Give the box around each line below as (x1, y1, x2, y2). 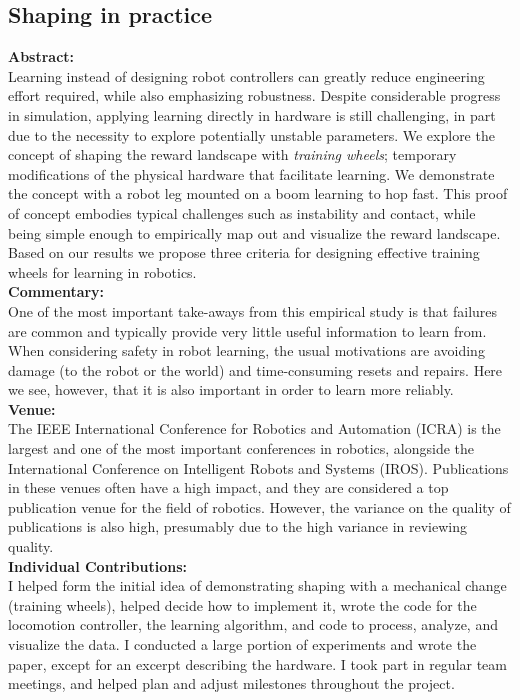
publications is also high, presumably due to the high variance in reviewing (8, 516, 467, 537)
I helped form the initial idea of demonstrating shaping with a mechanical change (8, 575, 507, 596)
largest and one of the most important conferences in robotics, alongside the (8, 438, 475, 459)
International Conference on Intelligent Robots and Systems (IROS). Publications (8, 457, 509, 478)
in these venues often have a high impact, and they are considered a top (8, 477, 449, 498)
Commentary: (8, 281, 105, 302)
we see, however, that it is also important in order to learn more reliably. (8, 379, 454, 400)
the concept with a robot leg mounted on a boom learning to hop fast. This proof (8, 183, 508, 204)
